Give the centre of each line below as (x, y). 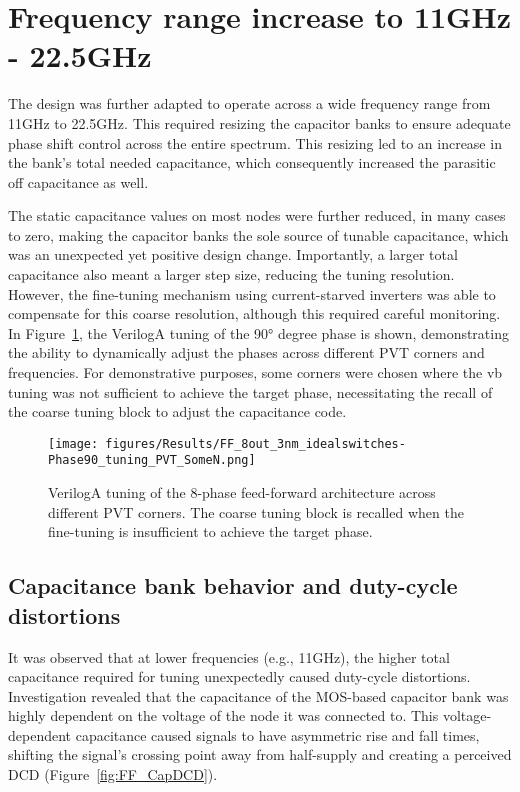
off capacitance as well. (78, 181)
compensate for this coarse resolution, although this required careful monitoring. (254, 313)
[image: (73, 443)
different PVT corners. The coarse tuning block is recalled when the (256, 511)
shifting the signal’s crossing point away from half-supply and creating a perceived (260, 754)
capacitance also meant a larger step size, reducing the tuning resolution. (231, 274)
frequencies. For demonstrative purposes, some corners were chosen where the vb (255, 372)
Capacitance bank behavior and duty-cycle (233, 585)
